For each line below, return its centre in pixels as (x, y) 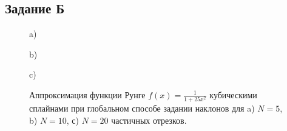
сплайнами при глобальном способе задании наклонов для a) (142, 108)
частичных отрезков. (149, 120)
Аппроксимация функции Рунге (87, 94)
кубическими (233, 94)
